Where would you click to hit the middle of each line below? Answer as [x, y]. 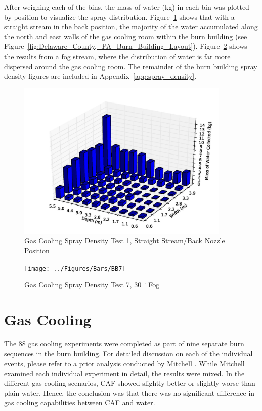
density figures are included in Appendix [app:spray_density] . [100, 76]
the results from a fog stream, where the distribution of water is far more [117, 56]
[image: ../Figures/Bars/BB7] [75, 268]
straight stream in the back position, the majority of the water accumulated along [131, 27]
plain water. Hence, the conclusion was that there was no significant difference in [129, 393]
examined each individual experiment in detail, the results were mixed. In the [124, 373]
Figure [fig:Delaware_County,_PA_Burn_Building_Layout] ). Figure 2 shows [126, 46]
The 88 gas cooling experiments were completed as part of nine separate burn [124, 343]
